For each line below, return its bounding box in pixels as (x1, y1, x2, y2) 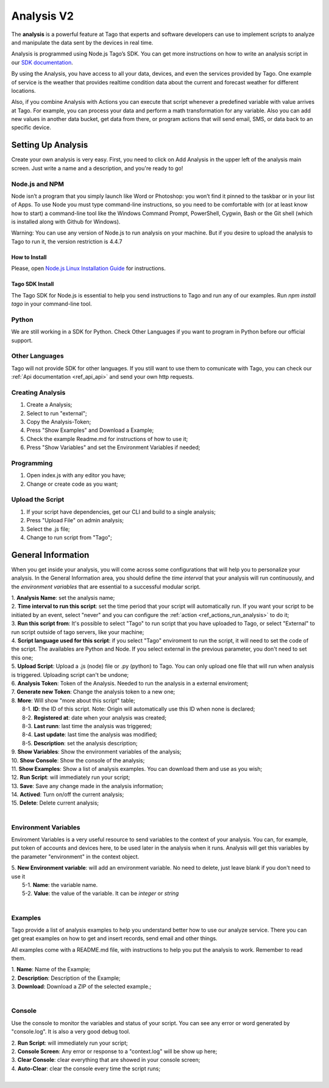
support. (11, 337, 33, 344)
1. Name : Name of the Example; (11, 966, 91, 973)
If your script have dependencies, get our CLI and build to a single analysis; (26, 508, 216, 516)
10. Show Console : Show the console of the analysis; (11, 756, 145, 764)
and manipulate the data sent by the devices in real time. (11, 38, 154, 46)
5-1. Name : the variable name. (22, 881, 98, 888)
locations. (11, 87, 36, 94)
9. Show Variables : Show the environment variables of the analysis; (11, 748, 182, 756)
